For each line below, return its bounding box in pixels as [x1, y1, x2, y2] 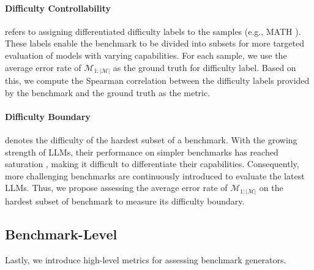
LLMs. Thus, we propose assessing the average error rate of [5, 181, 228, 194]
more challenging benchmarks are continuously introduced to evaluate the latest [5, 169, 305, 182]
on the [259, 181, 283, 194]
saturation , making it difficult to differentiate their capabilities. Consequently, [5, 157, 299, 170]
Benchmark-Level [5, 224, 118, 243]
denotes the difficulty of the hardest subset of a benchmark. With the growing [5, 133, 297, 146]
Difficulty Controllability [5, 1, 111, 14]
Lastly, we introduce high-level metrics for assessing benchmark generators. [5, 253, 286, 266]
